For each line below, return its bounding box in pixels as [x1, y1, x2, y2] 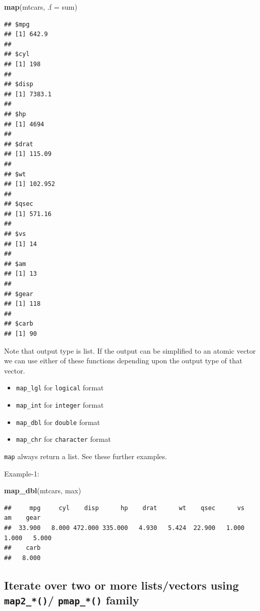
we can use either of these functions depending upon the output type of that [4, 355, 243, 366]
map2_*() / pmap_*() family [4, 592, 139, 608]
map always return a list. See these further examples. [4, 451, 167, 461]
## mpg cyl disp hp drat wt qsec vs [4, 504, 245, 512]
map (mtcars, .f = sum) [4, 2, 77, 12]
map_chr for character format [16, 434, 111, 444]
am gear [4, 514, 41, 522]
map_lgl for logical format [16, 382, 104, 393]
